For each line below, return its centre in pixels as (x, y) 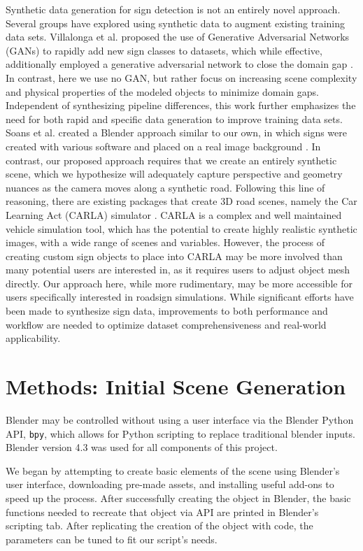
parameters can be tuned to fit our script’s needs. (112, 539)
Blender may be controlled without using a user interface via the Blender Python (180, 419)
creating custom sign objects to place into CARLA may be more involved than (174, 256)
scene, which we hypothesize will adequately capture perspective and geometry (174, 174)
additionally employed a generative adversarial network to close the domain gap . (179, 64)
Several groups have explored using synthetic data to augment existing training (176, 23)
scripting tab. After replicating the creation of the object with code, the (159, 525)
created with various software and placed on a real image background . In (163, 146)
